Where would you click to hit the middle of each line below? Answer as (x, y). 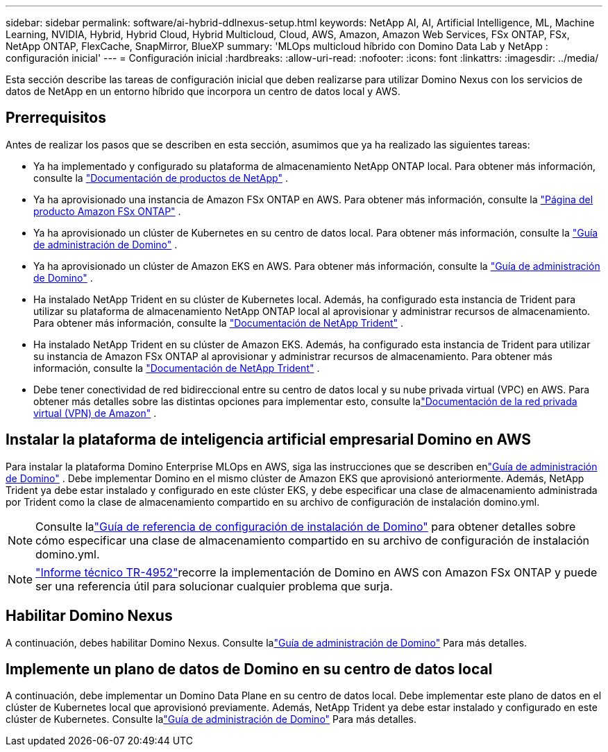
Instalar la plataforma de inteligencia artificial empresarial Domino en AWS (269, 440)
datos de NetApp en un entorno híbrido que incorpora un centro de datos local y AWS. (203, 91)
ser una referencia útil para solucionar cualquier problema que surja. (214, 586)
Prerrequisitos (56, 118)
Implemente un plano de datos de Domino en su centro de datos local (249, 669)
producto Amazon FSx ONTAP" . (107, 211)
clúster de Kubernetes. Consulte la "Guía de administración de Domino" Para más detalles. (211, 719)
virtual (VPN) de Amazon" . (95, 413)
